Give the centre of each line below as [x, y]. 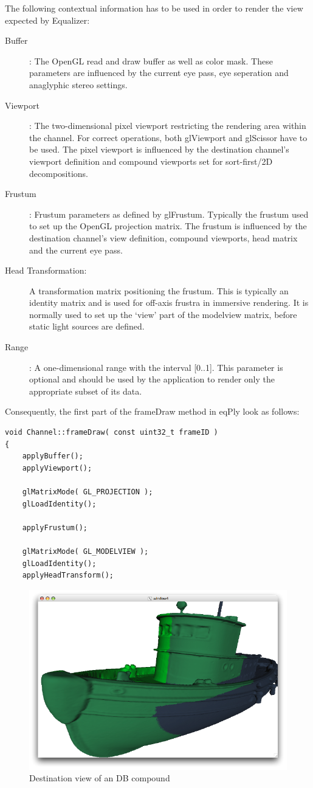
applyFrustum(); [55, 527]
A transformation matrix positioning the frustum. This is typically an [159, 290]
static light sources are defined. [87, 326]
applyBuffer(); [53, 456]
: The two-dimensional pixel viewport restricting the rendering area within [168, 126]
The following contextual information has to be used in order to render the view [154, 8]
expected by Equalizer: [47, 20]
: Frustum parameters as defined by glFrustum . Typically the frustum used [169, 214]
